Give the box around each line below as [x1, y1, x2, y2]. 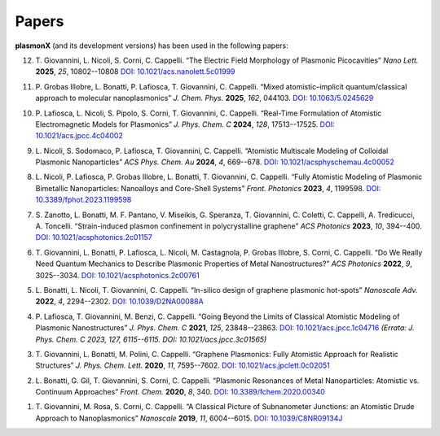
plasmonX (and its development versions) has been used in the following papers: [15, 41, 288, 50]
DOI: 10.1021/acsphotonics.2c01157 [35, 233, 152, 242]
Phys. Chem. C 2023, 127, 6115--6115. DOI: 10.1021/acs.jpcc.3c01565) [35, 334, 267, 344]
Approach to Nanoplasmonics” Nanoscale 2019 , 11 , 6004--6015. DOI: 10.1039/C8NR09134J [35, 413, 343, 423]
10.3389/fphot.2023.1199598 [35, 195, 132, 205]
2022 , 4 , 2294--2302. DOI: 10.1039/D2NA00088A [35, 297, 204, 307]
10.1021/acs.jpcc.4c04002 [35, 131, 124, 141]
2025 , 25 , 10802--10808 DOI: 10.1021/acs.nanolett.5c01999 [35, 67, 235, 76]
